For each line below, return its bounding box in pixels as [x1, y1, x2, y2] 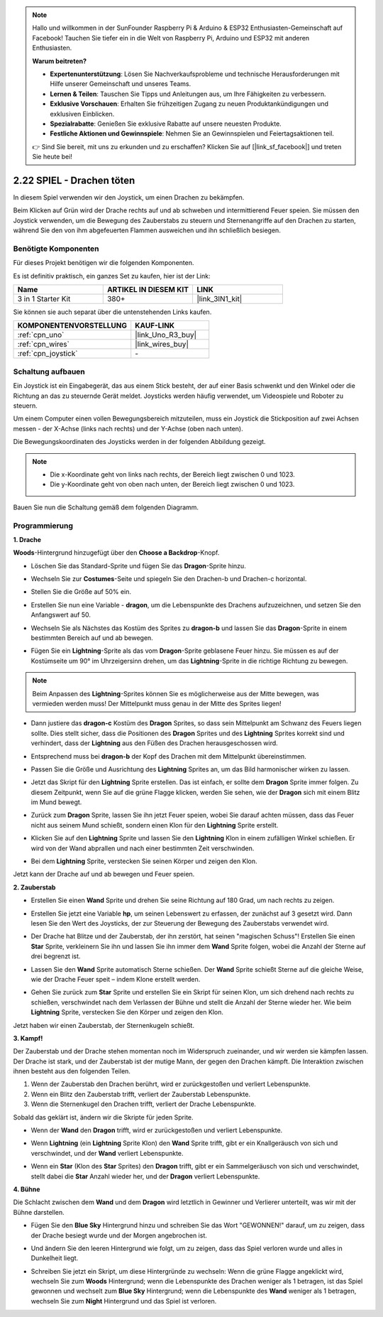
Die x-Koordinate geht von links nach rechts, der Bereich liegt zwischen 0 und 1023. [50, 470, 296, 479]
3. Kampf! [13, 1034, 43, 1042]
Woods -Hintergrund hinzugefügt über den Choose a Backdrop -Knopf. [13, 548, 220, 557]
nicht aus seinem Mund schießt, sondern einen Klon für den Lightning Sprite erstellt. [30, 820, 279, 829]
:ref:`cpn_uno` [17, 330, 65, 340]
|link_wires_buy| [135, 340, 189, 349]
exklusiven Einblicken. [50, 109, 115, 118]
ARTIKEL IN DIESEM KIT [106, 285, 189, 295]
